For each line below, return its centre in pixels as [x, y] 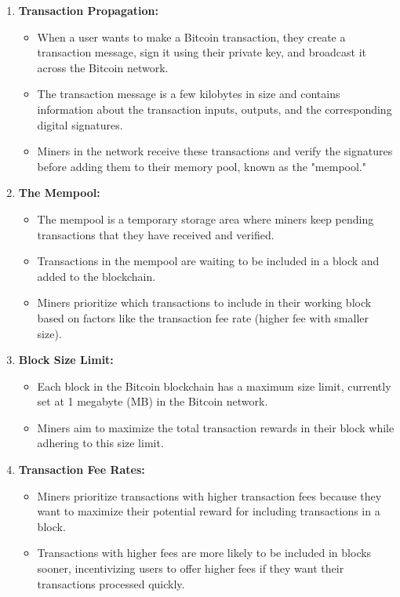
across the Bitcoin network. [103, 67]
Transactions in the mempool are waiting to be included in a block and [208, 261]
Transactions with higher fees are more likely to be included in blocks [204, 553]
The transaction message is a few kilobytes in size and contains [189, 94]
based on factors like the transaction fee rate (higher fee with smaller [203, 317]
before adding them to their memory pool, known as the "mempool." [202, 166]
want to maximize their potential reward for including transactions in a [209, 511]
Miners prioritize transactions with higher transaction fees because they [209, 495]
